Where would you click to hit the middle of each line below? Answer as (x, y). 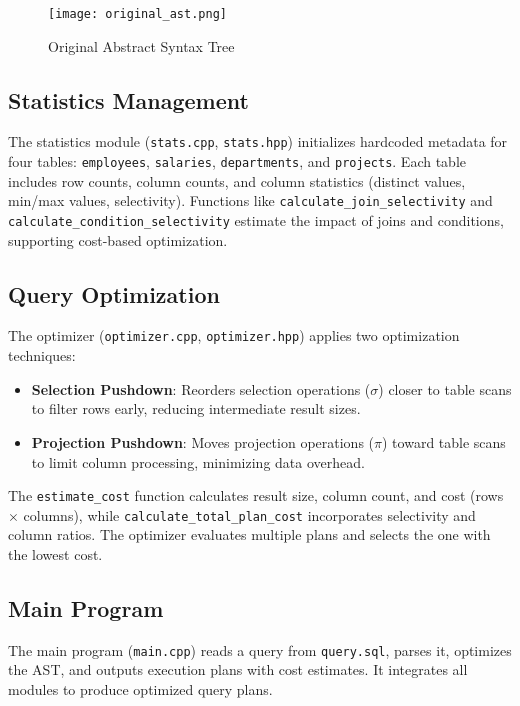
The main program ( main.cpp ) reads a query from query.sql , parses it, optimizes (260, 649)
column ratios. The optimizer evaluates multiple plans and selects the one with (249, 534)
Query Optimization (114, 293)
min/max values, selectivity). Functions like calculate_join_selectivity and (250, 200)
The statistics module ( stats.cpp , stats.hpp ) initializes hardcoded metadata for (258, 141)
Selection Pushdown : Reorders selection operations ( (201, 388)
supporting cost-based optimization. (118, 239)
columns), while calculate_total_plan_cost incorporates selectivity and (249, 514)
